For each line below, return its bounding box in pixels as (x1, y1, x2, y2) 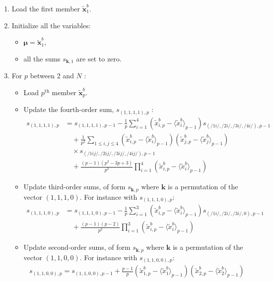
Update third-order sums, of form (23, 181, 126, 192)
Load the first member (11, 3, 80, 13)
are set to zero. (76, 53, 122, 63)
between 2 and (30, 70, 74, 81)
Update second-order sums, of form (23, 242, 131, 252)
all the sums (23, 53, 61, 63)
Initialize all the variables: (11, 20, 91, 30)
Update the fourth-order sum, (23, 104, 114, 114)
